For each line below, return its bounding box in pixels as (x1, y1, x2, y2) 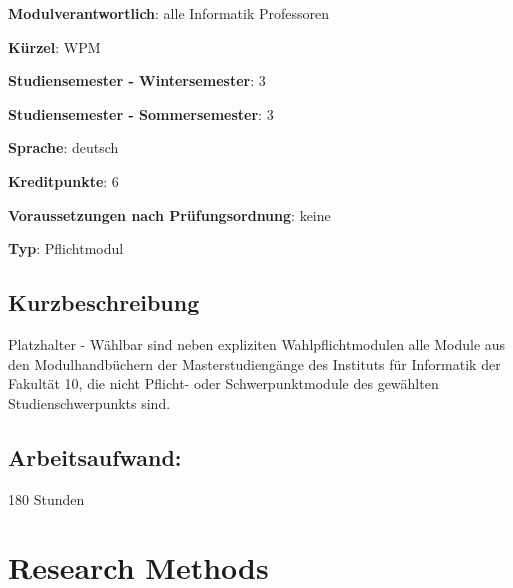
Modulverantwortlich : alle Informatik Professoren (8, 3, 329, 23)
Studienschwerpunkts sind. (8, 392, 171, 413)
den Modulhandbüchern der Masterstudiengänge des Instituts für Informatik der (8, 353, 501, 374)
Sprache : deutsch (8, 137, 119, 158)
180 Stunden (8, 488, 85, 509)
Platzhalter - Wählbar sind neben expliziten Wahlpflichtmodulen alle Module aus (8, 333, 506, 354)
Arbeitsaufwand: (8, 441, 182, 472)
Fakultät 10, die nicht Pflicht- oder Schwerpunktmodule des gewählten (8, 373, 439, 394)
